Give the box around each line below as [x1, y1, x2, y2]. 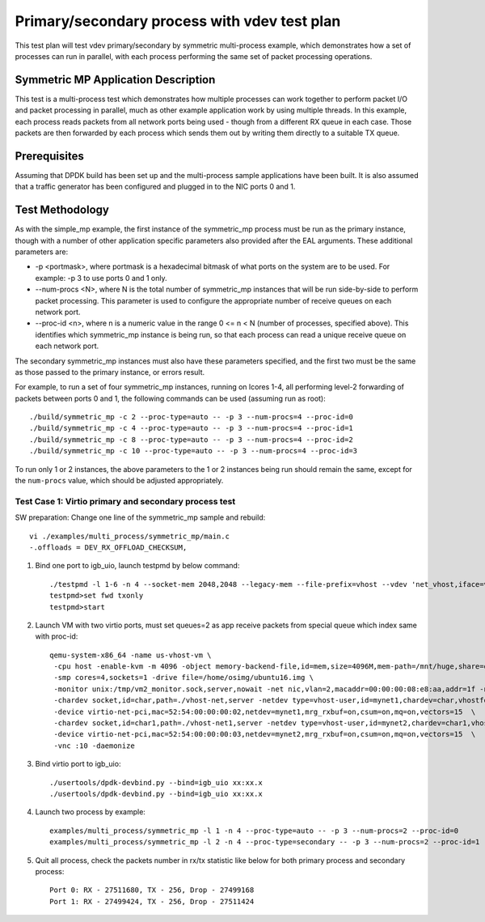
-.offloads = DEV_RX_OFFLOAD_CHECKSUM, [29, 542, 188, 552]
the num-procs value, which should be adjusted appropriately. [15, 476, 224, 486]
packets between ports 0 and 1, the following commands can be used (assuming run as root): [15, 393, 327, 403]
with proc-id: [35, 631, 78, 641]
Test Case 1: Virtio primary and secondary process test [15, 495, 236, 507]
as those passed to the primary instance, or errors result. [15, 367, 205, 376]
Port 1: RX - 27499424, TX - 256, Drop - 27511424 [49, 897, 255, 906]
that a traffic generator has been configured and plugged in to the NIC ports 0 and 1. [15, 182, 296, 192]
